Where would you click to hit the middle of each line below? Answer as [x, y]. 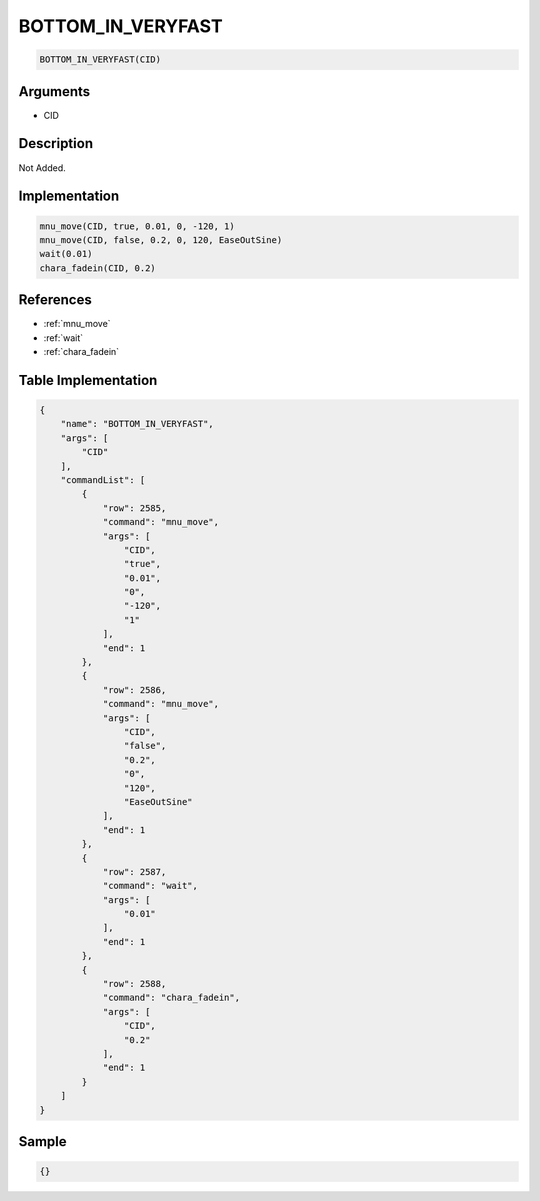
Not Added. [42, 167]
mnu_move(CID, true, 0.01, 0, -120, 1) [137, 226]
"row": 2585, [134, 508]
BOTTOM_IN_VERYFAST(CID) [100, 59]
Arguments [54, 91]
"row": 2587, [134, 871]
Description [56, 143]
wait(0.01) [66, 254]
